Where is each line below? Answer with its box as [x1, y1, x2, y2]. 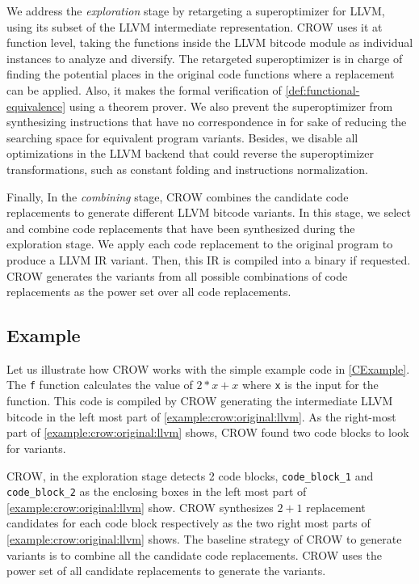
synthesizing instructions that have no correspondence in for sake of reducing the [6, 113, 407, 130]
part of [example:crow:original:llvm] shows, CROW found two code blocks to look [6, 424, 409, 441]
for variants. [6, 439, 66, 456]
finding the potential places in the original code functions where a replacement [6, 66, 395, 83]
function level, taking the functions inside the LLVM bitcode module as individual [6, 34, 413, 51]
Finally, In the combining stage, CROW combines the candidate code [6, 188, 349, 205]
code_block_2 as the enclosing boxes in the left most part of [6, 483, 307, 500]
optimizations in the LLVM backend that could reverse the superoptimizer [6, 145, 374, 162]
